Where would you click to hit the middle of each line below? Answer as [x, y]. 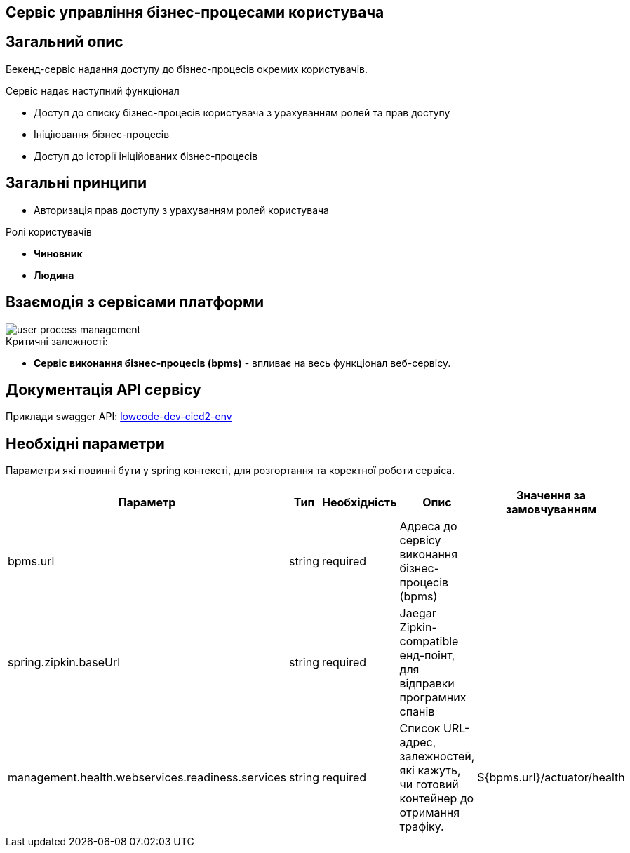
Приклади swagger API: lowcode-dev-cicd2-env [119, 417]
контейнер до [437, 799]
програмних [433, 698]
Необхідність [359, 503]
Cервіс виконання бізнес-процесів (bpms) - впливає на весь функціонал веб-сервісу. [242, 363]
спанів [417, 712]
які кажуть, [430, 771]
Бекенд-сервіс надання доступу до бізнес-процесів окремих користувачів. [187, 69]
